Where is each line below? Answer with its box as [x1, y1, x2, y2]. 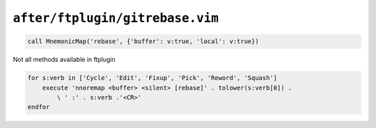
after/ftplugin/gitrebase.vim [13, 10, 219, 26]
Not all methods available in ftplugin [13, 56, 116, 64]
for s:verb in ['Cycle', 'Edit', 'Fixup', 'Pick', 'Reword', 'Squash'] [27, 74, 278, 82]
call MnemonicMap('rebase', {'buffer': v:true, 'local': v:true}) [27, 38, 259, 45]
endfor [27, 103, 50, 111]
